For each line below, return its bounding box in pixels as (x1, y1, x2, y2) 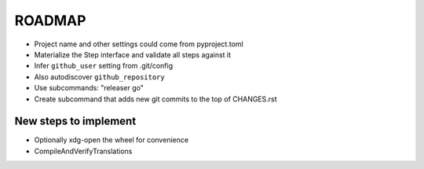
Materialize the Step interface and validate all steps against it (34, 50, 232, 59)
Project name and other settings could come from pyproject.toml (34, 39, 243, 49)
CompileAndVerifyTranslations (34, 146, 133, 156)
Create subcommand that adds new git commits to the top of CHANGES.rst (34, 94, 278, 104)
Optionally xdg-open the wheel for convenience (34, 135, 188, 145)
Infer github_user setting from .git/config (34, 61, 174, 71)
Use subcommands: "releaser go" (34, 83, 144, 93)
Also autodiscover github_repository (34, 72, 165, 82)
